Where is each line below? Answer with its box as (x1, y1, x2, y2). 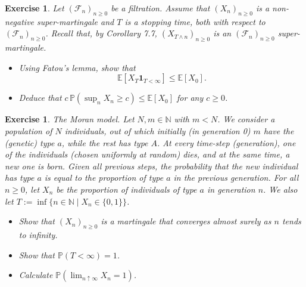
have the (263, 124, 294, 137)
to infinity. (18, 228, 58, 240)
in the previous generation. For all (173, 171, 299, 184)
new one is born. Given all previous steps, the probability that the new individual (5, 159, 298, 172)
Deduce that (18, 91, 62, 104)
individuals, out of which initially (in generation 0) (64, 124, 251, 137)
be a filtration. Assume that (111, 2, 210, 14)
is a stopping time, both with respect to (124, 15, 266, 27)
